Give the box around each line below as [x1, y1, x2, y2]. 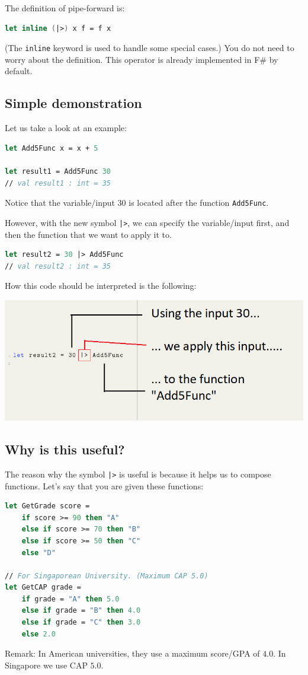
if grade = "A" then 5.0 [21, 594, 120, 603]
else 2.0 [21, 629, 56, 638]
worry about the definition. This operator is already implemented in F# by [5, 53, 278, 65]
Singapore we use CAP [5, 658, 88, 671]
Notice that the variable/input [5, 196, 115, 209]
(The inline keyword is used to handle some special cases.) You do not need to [5, 42, 294, 54]
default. [5, 65, 33, 77]
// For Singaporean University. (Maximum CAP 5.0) [5, 571, 208, 580]
